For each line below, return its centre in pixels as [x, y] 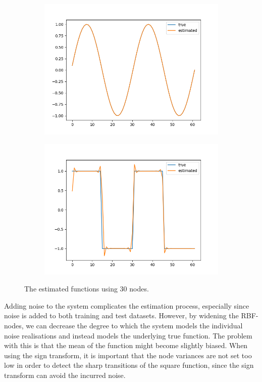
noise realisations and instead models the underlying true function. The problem [128, 335]
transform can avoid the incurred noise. [65, 375]
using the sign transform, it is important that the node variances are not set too [128, 355]
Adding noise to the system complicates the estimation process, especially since [127, 305]
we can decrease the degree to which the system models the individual [134, 325]
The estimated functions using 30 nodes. [87, 289]
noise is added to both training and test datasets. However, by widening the [121, 315]
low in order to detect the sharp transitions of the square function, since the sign [129, 365]
